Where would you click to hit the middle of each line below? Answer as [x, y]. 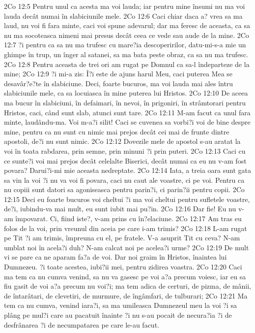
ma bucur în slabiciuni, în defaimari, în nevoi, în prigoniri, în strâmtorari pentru [125, 102]
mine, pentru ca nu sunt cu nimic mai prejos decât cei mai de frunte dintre [117, 131]
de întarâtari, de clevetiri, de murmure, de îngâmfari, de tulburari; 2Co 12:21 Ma [126, 295]
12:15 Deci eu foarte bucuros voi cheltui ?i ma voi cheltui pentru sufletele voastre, [127, 199]
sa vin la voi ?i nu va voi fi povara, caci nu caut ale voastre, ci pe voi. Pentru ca [124, 180]
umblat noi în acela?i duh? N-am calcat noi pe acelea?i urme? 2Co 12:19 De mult [127, 247]
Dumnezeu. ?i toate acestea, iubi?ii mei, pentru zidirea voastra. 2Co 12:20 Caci [123, 267]
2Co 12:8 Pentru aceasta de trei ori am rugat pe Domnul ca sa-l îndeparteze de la [127, 64]
